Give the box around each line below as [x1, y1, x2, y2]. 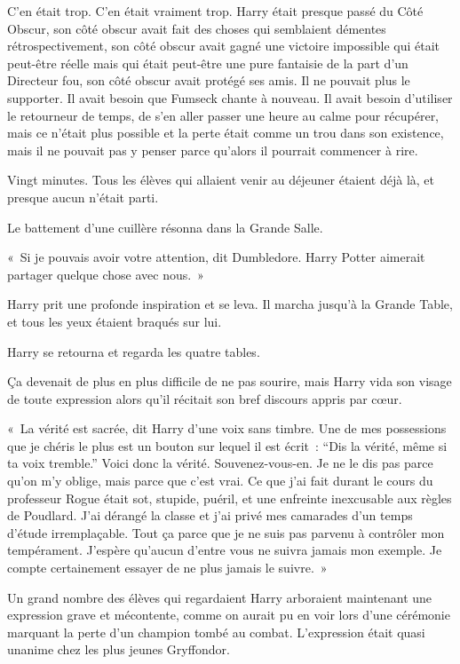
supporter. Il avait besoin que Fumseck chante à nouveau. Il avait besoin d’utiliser [7, 88, 453, 107]
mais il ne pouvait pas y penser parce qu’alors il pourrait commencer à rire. [7, 140, 418, 159]
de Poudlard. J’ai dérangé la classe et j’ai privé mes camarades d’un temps [7, 506, 413, 525]
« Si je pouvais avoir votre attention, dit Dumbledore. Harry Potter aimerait [7, 248, 425, 266]
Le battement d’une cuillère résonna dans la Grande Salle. [7, 217, 323, 236]
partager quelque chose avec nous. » [7, 265, 204, 283]
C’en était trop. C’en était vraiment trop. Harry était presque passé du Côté [7, 2, 424, 20]
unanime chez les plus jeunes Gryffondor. [7, 640, 230, 659]
